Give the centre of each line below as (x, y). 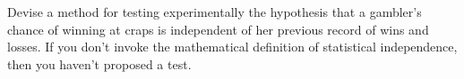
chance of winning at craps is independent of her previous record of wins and (218, 29)
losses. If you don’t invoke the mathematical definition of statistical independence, (232, 47)
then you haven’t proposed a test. (99, 63)
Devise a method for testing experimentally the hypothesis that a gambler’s (215, 12)
